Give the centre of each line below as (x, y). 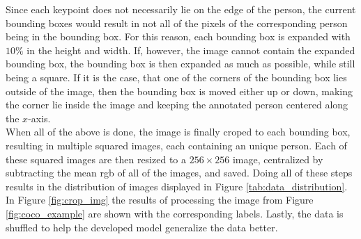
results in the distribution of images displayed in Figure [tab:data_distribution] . (177, 186)
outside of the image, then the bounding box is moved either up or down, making (179, 91)
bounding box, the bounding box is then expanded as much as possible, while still (180, 64)
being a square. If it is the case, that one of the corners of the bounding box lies (176, 77)
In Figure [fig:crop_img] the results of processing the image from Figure (160, 200)
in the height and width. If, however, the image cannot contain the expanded (191, 50)
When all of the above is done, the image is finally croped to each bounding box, (178, 132)
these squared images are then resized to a (96, 159)
